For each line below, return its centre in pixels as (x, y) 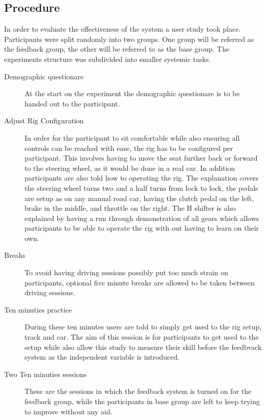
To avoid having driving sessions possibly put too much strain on (127, 272)
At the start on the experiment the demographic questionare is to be (132, 93)
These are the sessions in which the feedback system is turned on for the (138, 391)
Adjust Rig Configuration (44, 120)
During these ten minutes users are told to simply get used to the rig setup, (143, 327)
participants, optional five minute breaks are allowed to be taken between (140, 282)
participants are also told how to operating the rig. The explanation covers (142, 178)
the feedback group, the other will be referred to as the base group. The (117, 49)
